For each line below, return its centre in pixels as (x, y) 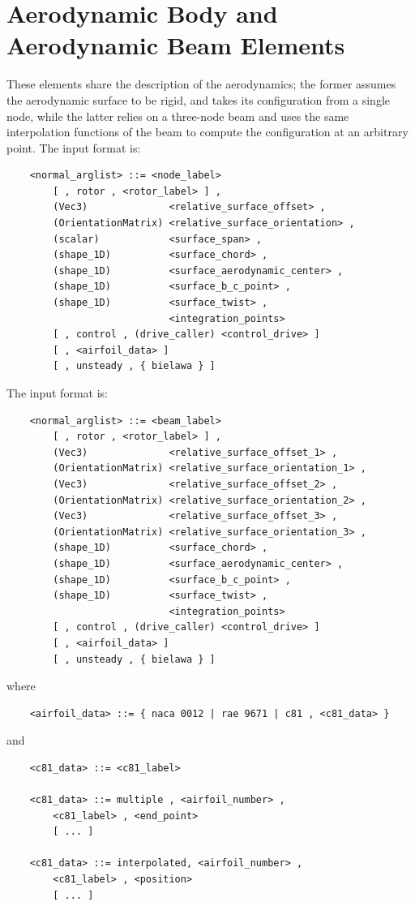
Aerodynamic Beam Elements (176, 45)
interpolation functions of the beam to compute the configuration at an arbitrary (207, 132)
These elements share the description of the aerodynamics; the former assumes (201, 84)
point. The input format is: (74, 147)
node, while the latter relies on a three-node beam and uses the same (178, 116)
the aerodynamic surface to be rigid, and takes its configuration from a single (199, 99)
